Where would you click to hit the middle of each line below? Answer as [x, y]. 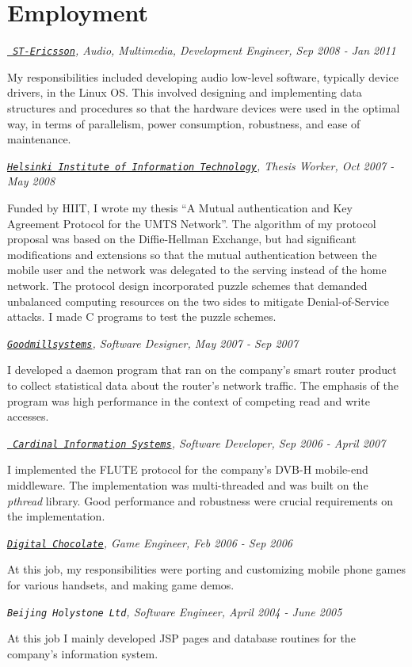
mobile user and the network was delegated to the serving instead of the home [197, 270]
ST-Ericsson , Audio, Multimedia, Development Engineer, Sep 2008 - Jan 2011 [204, 50]
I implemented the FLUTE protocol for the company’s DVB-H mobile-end [188, 469]
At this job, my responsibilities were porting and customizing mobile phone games [207, 569]
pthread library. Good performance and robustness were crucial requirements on [200, 500]
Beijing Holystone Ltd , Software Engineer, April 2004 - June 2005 [175, 611]
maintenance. [39, 139]
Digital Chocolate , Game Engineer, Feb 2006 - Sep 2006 [150, 542]
